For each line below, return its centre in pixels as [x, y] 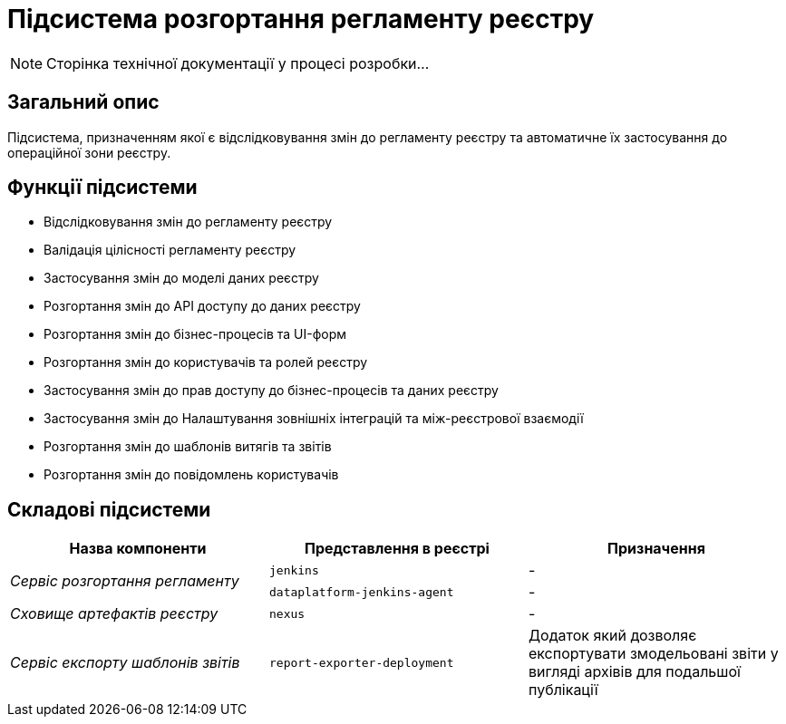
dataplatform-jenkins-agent [361, 592]
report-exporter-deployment [361, 662]
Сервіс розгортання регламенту [125, 581]
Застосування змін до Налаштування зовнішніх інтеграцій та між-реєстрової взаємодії [314, 419]
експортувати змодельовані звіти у [653, 654]
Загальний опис [83, 102]
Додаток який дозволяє [612, 636]
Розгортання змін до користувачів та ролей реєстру [206, 362]
